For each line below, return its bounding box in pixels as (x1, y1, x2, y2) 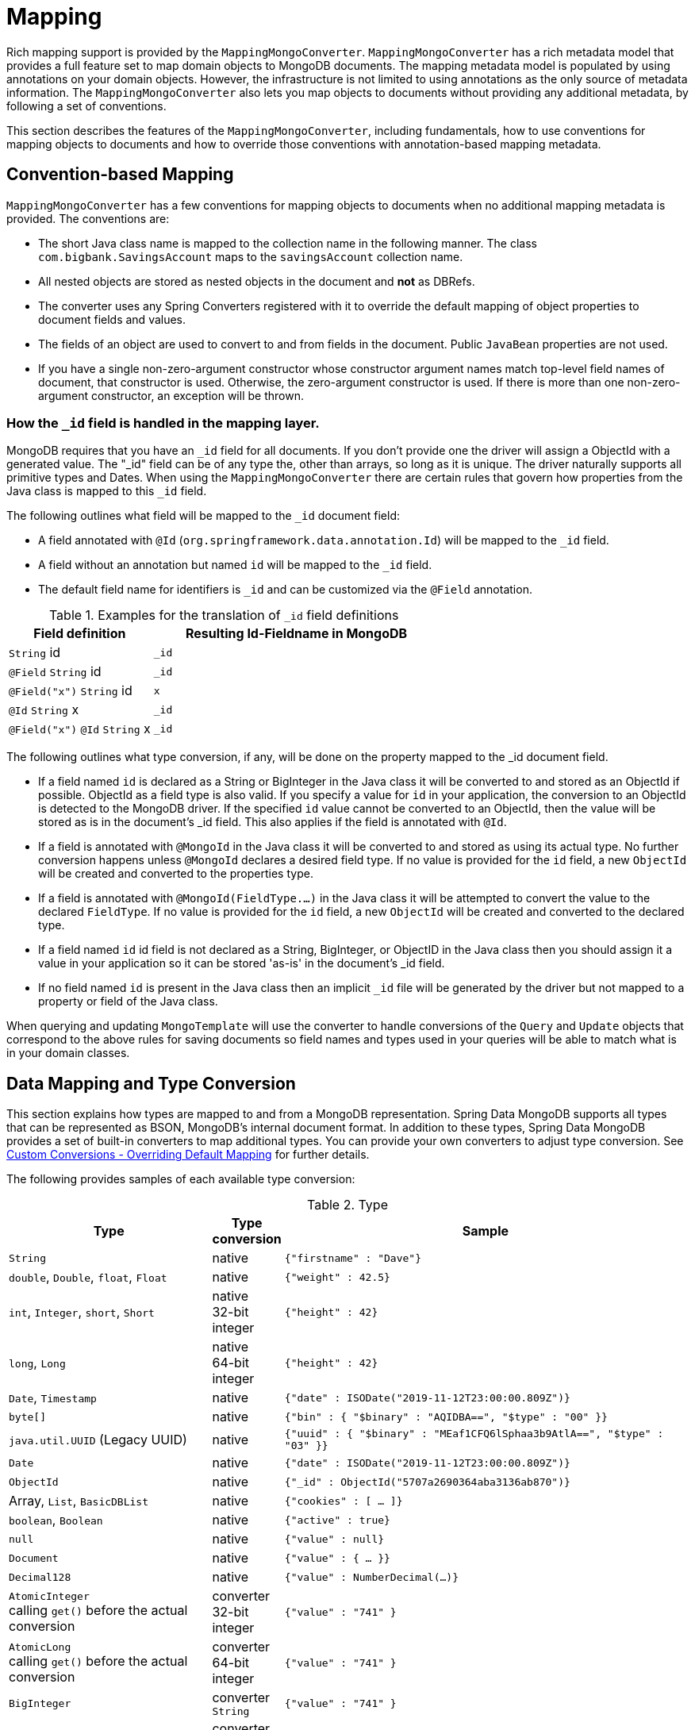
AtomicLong (9, 1640, 71, 1653)
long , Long (9, 1355, 66, 1371)
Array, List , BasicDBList (9, 1493, 148, 1509)
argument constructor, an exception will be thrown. (38, 388, 304, 402)
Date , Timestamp (9, 1390, 97, 1406)
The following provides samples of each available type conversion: (6, 1172, 355, 1186)
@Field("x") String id (9, 682, 132, 699)
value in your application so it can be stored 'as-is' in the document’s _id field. (38, 956, 445, 971)
